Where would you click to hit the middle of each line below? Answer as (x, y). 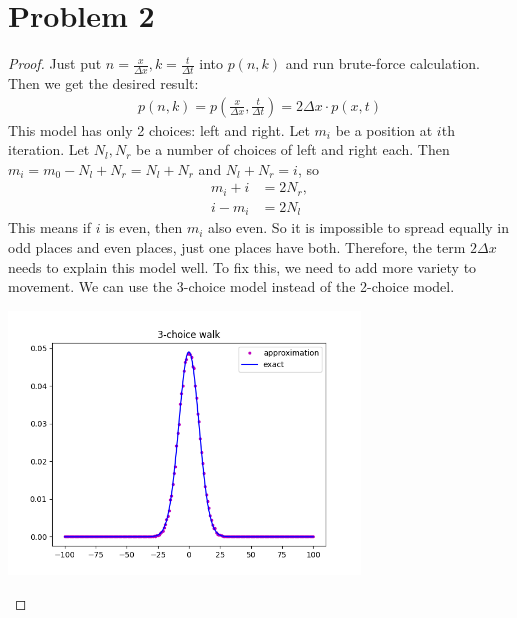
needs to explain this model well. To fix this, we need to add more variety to (242, 266)
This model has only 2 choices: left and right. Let (159, 129)
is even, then (144, 227)
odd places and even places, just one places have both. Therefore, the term (237, 246)
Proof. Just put (55, 63)
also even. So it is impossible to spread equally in (359, 227)
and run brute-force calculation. (382, 63)
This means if (49, 227)
